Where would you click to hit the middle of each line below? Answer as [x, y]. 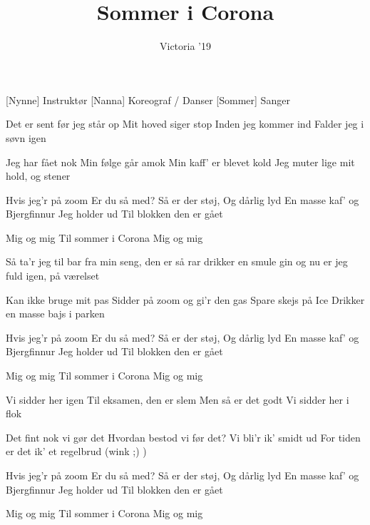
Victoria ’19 [185, 46]
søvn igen [26, 137]
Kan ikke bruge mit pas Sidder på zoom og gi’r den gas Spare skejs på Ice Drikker [185, 299]
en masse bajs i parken [55, 314]
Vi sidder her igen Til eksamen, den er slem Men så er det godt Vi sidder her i [178, 399]
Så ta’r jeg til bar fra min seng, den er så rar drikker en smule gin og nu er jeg [177, 261]
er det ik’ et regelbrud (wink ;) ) [76, 451]
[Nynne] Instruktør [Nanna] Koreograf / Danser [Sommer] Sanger [148, 100]
